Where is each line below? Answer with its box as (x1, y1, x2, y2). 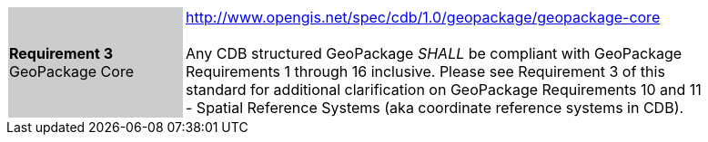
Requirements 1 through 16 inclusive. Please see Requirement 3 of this (186, 62, 665, 80)
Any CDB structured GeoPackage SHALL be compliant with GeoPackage (186, 44, 683, 62)
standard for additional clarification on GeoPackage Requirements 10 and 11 (186, 80, 702, 99)
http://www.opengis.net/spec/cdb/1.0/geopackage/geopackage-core (186, 8, 661, 26)
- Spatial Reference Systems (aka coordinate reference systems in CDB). (186, 99, 684, 117)
